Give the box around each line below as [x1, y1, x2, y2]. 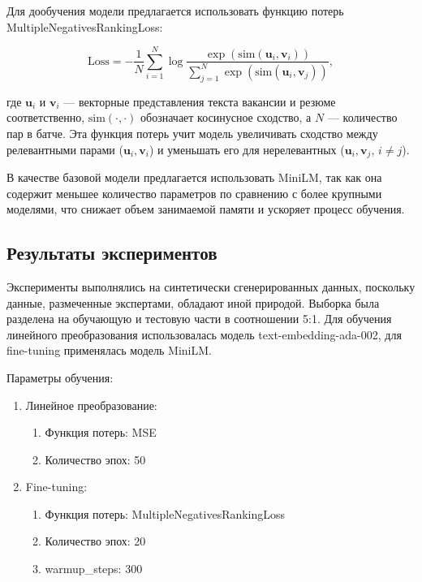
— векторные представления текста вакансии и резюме [63, 93, 336, 110]
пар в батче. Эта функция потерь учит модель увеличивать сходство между [6, 124, 378, 141]
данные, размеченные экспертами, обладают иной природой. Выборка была [6, 294, 380, 311]
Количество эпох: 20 [45, 532, 146, 550]
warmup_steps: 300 [45, 560, 143, 577]
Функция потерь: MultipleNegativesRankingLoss [45, 505, 286, 522]
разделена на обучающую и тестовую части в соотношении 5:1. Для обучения [6, 310, 392, 327]
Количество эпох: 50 [45, 451, 146, 468]
